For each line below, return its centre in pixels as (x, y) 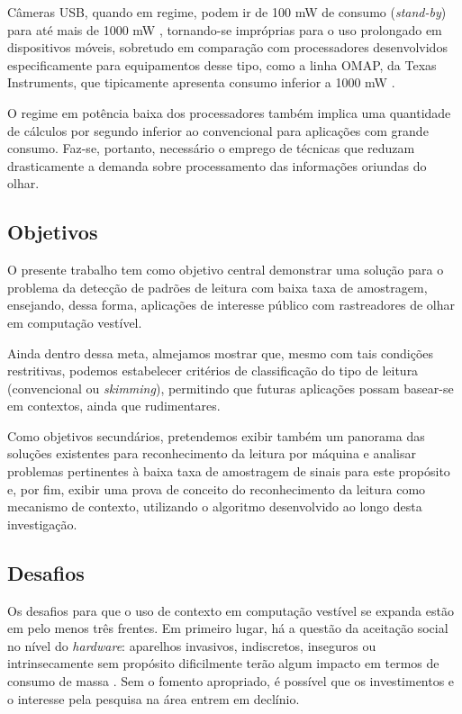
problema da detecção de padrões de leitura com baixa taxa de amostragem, (217, 287)
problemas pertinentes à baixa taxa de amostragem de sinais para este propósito (229, 471)
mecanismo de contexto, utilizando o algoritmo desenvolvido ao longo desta (215, 506)
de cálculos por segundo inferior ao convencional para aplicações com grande (218, 130)
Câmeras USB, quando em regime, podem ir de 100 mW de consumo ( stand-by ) (227, 12)
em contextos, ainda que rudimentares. (114, 406)
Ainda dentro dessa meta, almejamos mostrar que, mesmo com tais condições (221, 352)
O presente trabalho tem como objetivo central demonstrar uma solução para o (226, 270)
